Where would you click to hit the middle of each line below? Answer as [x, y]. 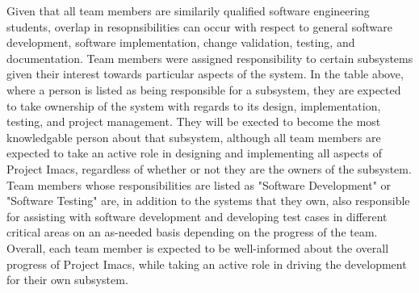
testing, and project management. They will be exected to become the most [194, 121]
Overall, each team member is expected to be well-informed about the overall [198, 247]
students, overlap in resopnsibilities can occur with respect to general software [199, 26]
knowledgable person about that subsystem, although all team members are [194, 137]
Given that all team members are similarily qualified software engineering [188, 10]
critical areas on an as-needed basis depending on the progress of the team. [192, 232]
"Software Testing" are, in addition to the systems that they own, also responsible [208, 201]
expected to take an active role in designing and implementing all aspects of [194, 153]
